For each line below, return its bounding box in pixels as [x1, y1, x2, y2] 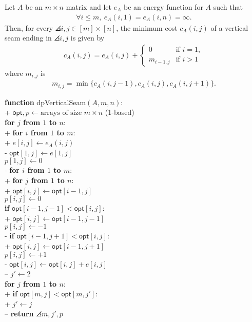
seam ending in [5, 32, 52, 43]
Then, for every [5, 22, 53, 33]
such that [213, 2, 243, 12]
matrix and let [66, 2, 112, 12]
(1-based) [105, 107, 134, 117]
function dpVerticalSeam [5, 96, 86, 107]
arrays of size [40, 109, 82, 117]
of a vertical [210, 22, 248, 33]
